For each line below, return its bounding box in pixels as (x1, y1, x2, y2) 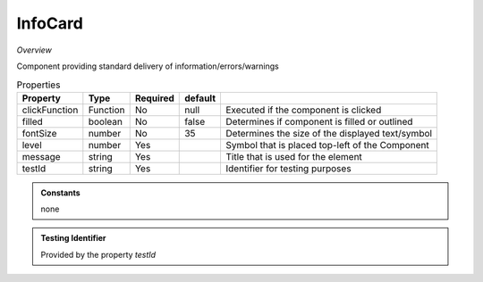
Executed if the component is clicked (225, 104, 382, 116)
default (184, 92, 216, 104)
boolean (88, 115, 123, 128)
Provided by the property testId (40, 249, 157, 260)
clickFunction (21, 104, 79, 116)
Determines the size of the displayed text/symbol (225, 127, 433, 139)
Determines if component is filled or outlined (225, 115, 413, 128)
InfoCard (16, 13, 84, 33)
